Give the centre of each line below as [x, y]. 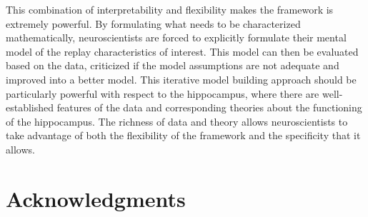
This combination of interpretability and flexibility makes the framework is [170, 9]
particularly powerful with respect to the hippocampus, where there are [163, 93]
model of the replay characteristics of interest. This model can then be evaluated [182, 51]
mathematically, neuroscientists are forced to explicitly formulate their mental [176, 37]
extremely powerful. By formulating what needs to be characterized [153, 23]
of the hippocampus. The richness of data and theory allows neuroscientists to [177, 121]
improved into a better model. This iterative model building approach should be [181, 79]
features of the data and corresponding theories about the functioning [209, 107]
